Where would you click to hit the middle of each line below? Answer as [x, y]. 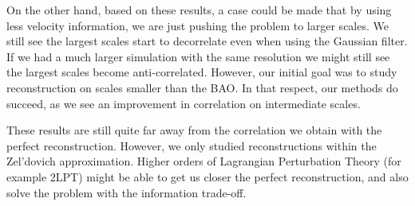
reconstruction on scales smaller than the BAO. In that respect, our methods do [202, 87]
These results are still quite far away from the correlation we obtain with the [194, 130]
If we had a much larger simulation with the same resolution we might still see [198, 56]
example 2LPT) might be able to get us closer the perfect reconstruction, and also [207, 176]
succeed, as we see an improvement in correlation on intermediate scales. [184, 103]
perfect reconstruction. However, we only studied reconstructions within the [192, 145]
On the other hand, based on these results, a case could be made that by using [199, 10]
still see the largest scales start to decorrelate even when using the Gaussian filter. [207, 41]
